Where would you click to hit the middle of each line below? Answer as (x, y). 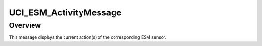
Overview (25, 25)
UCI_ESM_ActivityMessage (65, 12)
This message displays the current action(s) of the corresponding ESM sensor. (88, 37)
